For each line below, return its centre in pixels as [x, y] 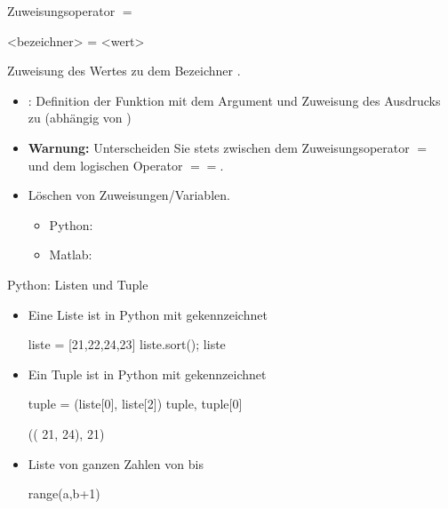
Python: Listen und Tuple [78, 284]
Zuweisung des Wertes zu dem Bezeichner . [124, 71]
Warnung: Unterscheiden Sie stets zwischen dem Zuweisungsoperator [219, 147]
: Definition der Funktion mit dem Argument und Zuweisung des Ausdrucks [234, 100]
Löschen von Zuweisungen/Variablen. [129, 195]
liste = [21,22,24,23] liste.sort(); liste [127, 344]
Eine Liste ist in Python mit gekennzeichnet [148, 314]
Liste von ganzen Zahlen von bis [116, 463]
